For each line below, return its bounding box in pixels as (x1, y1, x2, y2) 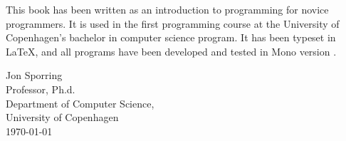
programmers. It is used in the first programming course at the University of (6, 16, 340, 31)
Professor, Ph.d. (6, 81, 75, 96)
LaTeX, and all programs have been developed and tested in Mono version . (6, 43, 337, 58)
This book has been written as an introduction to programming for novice (6, 2, 329, 16)
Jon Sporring (6, 68, 63, 83)
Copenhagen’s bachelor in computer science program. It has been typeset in (6, 30, 336, 45)
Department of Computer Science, (6, 95, 154, 110)
